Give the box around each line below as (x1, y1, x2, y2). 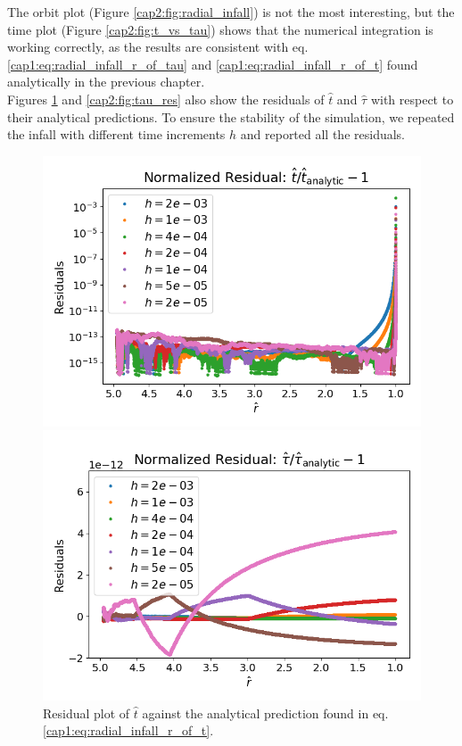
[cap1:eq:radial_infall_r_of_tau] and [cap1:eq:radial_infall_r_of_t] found (7, 54, 418, 73)
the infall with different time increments (7, 125, 226, 144)
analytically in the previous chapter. (7, 72, 205, 91)
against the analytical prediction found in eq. (142, 703, 389, 722)
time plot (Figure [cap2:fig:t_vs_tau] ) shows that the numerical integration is (7, 20, 433, 38)
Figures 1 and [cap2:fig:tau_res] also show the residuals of (7, 89, 325, 108)
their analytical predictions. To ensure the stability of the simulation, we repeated (7, 107, 455, 126)
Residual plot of (43, 703, 130, 722)
